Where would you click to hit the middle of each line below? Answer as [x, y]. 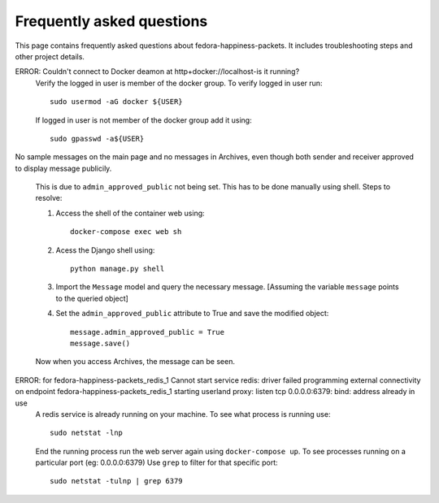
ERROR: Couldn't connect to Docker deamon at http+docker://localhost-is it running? [157, 72]
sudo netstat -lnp [87, 433]
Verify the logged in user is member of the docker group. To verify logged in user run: [179, 83]
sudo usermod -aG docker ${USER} [116, 102]
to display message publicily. [63, 168]
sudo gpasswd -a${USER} [97, 139]
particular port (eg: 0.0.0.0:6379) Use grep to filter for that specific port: [156, 462]
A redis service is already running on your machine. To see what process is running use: [183, 414]
